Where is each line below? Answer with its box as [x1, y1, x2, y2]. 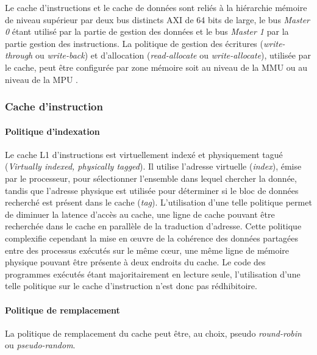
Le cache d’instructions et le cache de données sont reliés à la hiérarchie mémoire [5, 1, 307, 13]
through [5, 49, 33, 62]
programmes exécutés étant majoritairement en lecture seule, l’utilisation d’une [5, 267, 301, 280]
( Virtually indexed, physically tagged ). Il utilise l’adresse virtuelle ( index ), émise [5, 160, 302, 173]
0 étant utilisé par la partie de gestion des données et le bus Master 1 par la [5, 25, 289, 38]
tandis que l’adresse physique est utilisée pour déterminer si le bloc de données [5, 184, 299, 196]
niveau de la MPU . [5, 73, 78, 85]
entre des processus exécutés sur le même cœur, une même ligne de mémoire [5, 243, 290, 256]
